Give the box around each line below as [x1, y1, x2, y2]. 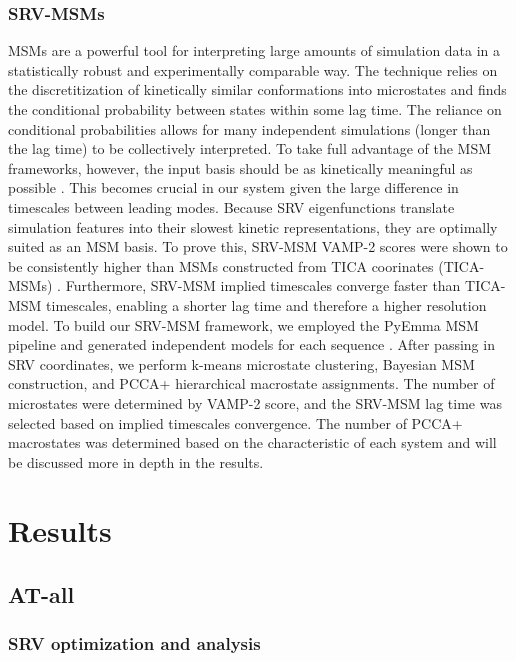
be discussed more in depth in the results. [8, 451, 264, 472]
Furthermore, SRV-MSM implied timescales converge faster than [65, 275, 461, 296]
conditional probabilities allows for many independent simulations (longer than [8, 118, 491, 139]
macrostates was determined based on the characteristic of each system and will [8, 432, 497, 453]
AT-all [8, 579, 75, 610]
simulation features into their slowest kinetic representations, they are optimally [8, 216, 498, 237]
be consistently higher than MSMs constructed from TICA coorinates [8, 255, 434, 276]
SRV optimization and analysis [8, 631, 261, 656]
